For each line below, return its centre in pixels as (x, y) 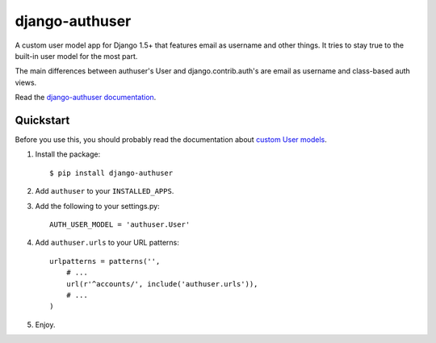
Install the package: (68, 154)
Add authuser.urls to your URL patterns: (107, 243)
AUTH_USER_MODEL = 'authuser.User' (120, 224)
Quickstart (42, 120)
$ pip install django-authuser (111, 173)
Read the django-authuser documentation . (86, 98)
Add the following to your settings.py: (98, 206)
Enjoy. (45, 324)
